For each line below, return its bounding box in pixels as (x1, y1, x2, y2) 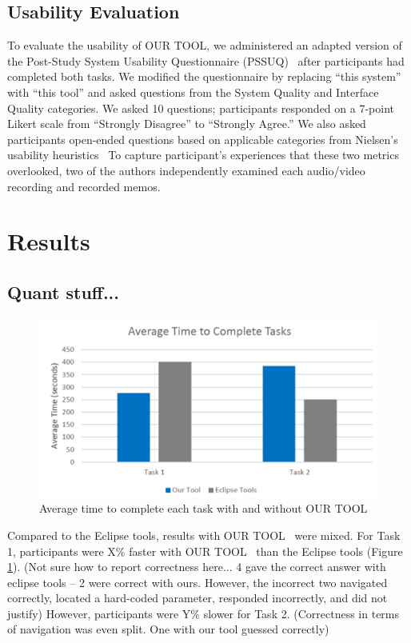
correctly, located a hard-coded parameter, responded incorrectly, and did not (7, 589, 388, 606)
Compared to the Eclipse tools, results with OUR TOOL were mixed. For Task (7, 526, 401, 543)
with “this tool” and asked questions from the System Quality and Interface (7, 83, 379, 100)
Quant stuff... (7, 279, 120, 304)
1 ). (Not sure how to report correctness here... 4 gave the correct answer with (7, 558, 386, 575)
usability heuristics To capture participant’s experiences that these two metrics (7, 146, 399, 163)
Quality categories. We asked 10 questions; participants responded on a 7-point (7, 99, 394, 116)
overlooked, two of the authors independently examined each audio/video (7, 162, 365, 178)
